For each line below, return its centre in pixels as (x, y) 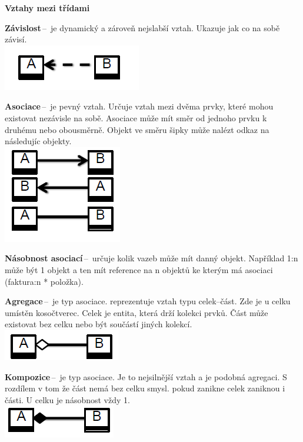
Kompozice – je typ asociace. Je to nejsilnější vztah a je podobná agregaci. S (146, 376)
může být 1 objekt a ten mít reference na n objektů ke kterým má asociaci (139, 269)
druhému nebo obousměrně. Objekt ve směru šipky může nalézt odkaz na (137, 129)
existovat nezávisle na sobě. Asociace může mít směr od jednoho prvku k (136, 117)
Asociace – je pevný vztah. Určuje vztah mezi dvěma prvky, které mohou (139, 106)
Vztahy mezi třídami (47, 8)
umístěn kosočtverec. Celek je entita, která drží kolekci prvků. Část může (136, 312)
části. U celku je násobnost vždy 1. (67, 399)
